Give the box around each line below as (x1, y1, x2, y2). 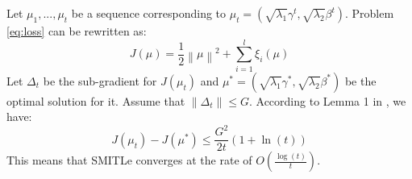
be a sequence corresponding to (71, 5, 227, 21)
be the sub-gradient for (43, 72, 157, 89)
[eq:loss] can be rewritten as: (6, 23, 147, 39)
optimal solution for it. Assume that (6, 92, 185, 109)
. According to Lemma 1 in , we (248, 92, 406, 109)
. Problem (344, 5, 394, 21)
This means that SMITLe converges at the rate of (6, 152, 252, 169)
